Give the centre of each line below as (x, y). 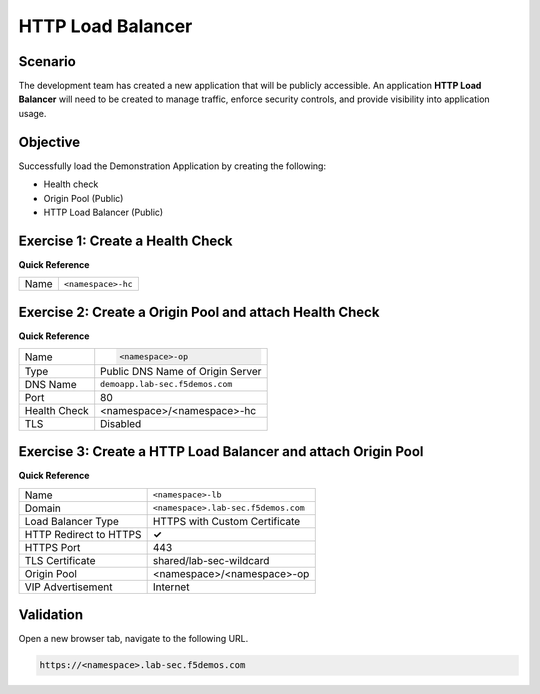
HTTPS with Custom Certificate (226, 521)
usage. (32, 113)
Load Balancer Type (72, 521)
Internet (171, 587)
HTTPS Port (52, 547)
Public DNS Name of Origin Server (181, 371)
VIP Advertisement (68, 587)
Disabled (121, 423)
